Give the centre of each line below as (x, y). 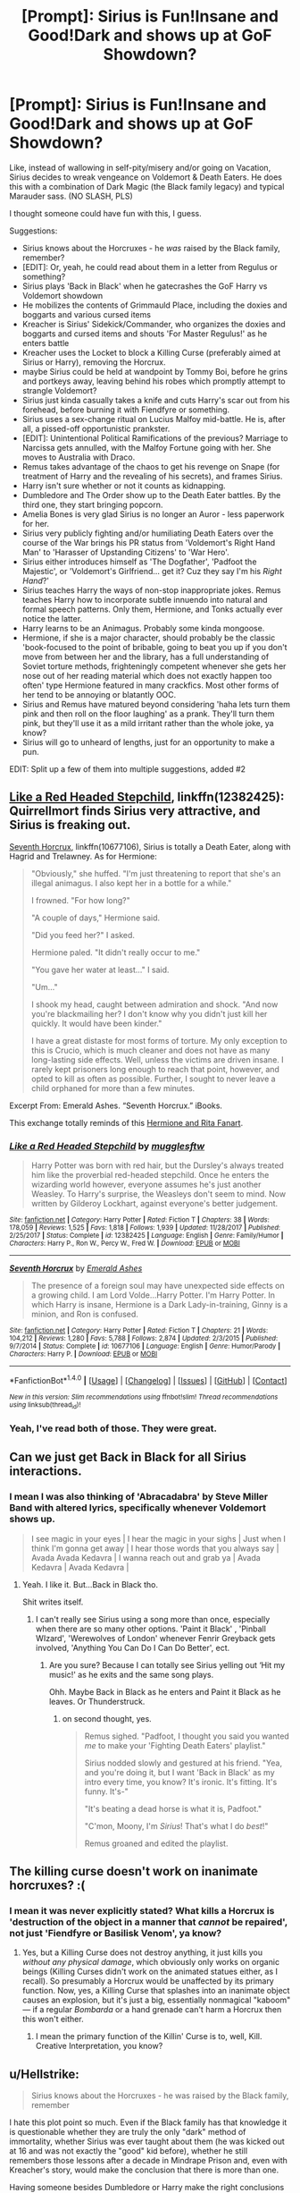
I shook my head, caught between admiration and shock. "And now (154, 1004)
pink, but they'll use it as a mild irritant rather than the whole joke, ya (148, 723)
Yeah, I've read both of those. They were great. (113, 1428)
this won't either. (53, 2019)
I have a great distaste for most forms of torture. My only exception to (159, 1040)
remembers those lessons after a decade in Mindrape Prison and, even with (149, 2161)
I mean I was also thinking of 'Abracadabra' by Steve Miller (139, 1497)
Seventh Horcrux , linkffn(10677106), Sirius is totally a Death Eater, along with (150, 846)
